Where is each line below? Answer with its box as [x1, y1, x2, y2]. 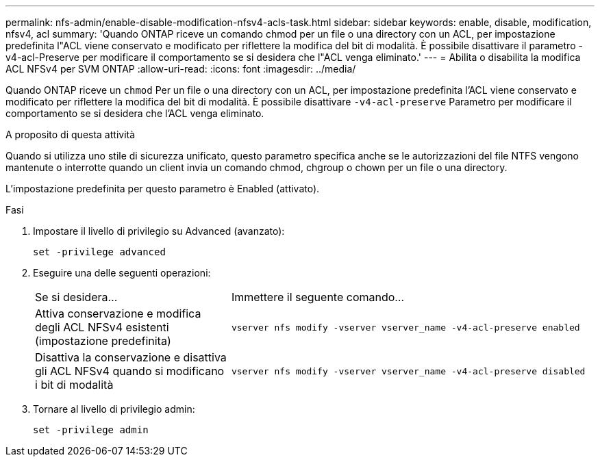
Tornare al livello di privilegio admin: [33, 403, 195, 415]
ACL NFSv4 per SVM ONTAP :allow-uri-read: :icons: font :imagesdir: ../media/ [5, 63, 356, 75]
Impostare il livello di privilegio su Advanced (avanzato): [33, 225, 285, 237]
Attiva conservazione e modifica [35, 307, 201, 320]
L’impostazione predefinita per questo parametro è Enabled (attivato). [5, 183, 320, 194]
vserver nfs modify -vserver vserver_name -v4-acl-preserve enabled [231, 322, 580, 333]
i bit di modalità [35, 378, 114, 392]
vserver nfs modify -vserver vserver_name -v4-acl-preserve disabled [231, 365, 586, 376]
